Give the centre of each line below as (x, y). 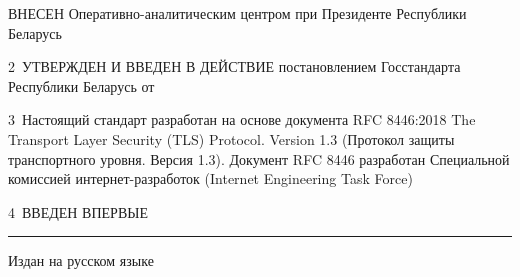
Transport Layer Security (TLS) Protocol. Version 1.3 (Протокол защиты (231, 138)
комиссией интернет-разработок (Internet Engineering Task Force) (210, 178)
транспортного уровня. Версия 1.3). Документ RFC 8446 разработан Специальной (259, 158)
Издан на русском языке (81, 260)
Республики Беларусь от (81, 85)
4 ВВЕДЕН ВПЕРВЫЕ (78, 211)
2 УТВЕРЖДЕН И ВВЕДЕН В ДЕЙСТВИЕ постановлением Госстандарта (234, 66)
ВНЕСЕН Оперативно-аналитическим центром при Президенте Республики (237, 13)
